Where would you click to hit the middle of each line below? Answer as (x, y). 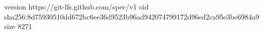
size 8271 (18, 26)
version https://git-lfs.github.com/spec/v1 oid (77, 6)
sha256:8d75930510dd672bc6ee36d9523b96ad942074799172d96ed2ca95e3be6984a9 (132, 16)
